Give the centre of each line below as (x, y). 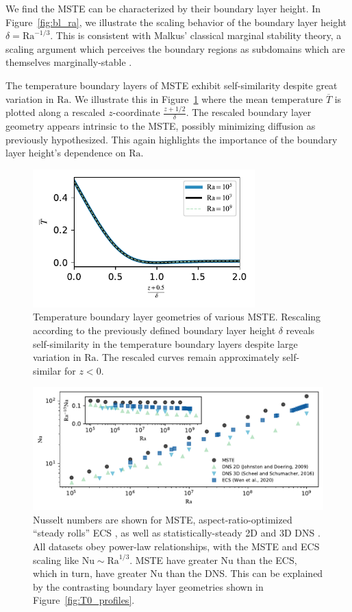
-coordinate (136, 112)
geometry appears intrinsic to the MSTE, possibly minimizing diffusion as (161, 126)
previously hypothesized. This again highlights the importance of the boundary (172, 139)
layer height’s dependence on (66, 153)
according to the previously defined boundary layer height (154, 330)
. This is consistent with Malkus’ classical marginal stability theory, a (196, 35)
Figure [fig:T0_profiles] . (84, 600)
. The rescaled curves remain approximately (188, 357)
